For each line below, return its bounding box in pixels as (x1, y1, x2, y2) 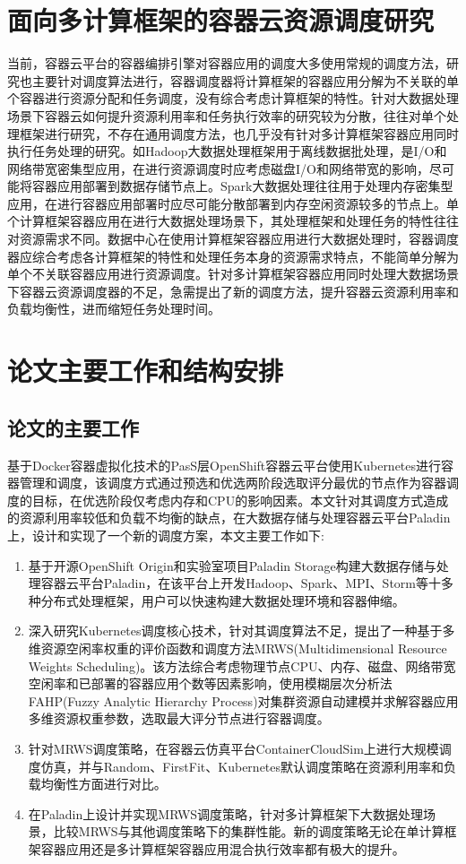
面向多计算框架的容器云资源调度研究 (7, 2, 435, 39)
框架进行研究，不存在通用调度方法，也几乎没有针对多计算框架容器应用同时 (19, 124, 459, 143)
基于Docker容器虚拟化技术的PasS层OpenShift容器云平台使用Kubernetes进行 (7, 455, 442, 474)
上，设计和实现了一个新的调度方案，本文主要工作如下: (7, 525, 324, 544)
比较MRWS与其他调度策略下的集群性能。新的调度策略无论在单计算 (53, 822, 444, 841)
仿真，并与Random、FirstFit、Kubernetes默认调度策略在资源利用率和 (40, 756, 444, 775)
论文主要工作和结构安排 (7, 352, 284, 389)
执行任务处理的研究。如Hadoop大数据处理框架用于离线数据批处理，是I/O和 (7, 142, 447, 160)
